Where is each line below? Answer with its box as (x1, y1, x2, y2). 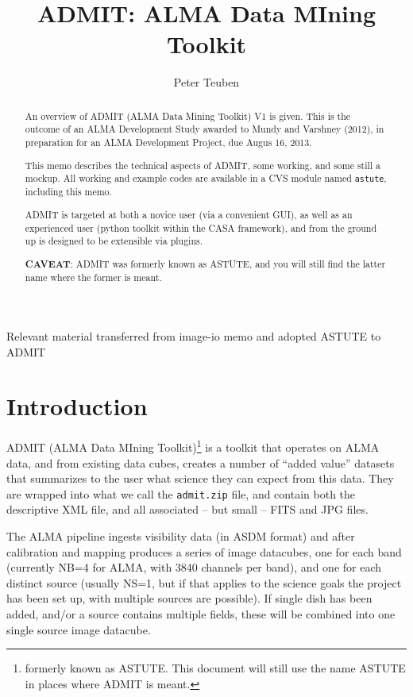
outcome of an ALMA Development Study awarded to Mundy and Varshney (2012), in (25, 122, 384, 136)
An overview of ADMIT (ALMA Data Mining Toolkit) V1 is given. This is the (25, 109, 351, 122)
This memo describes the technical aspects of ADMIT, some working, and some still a (25, 158, 381, 171)
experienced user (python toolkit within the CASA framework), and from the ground (25, 221, 377, 234)
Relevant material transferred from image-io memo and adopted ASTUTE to (6, 328, 381, 345)
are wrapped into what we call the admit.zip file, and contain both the (6, 485, 356, 502)
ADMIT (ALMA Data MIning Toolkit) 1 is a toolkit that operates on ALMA (6, 437, 380, 456)
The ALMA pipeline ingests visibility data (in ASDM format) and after (6, 528, 355, 545)
